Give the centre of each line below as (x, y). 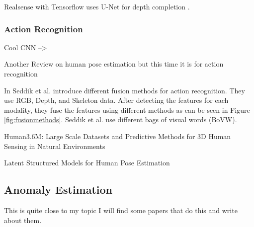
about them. (23, 220)
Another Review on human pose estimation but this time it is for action (114, 64)
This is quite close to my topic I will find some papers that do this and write (121, 210)
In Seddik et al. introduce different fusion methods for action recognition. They (125, 90)
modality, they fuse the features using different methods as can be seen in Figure (127, 110)
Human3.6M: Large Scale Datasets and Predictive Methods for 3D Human (118, 136)
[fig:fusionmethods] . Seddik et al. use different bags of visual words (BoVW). (121, 119)
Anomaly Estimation (58, 189)
